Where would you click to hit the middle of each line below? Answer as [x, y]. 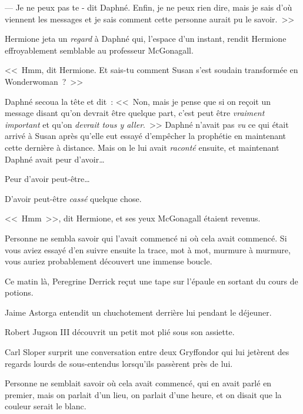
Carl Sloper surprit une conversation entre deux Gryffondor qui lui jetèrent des [147, 352]
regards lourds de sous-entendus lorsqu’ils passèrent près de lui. [119, 363]
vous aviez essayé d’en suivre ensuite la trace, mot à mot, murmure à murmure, [148, 249]
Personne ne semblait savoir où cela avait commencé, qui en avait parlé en [138, 383]
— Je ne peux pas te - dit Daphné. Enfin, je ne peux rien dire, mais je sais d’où [149, 7]
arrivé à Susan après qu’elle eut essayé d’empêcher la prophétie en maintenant [146, 136]
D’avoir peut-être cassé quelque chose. [73, 198]
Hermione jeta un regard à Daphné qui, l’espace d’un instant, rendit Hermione [146, 39]
